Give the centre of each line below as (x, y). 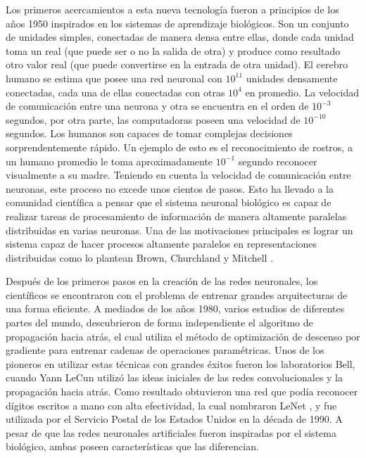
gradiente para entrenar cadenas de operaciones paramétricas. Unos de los (165, 350)
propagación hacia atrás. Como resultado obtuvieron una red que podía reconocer (182, 392)
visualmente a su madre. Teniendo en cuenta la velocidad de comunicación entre (178, 175)
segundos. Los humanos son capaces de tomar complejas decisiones (149, 133)
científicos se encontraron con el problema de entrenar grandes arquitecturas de (177, 294)
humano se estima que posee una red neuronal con (114, 78)
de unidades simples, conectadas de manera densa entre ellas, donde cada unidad (180, 37)
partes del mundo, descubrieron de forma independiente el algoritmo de (159, 323)
